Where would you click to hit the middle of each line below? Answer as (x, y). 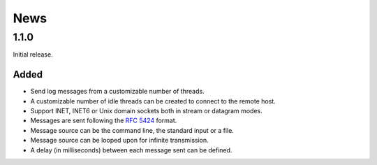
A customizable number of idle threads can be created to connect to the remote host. (153, 101)
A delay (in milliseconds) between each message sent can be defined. (131, 150)
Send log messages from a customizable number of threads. (118, 92)
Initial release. (33, 55)
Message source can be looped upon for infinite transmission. (119, 141)
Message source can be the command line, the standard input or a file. (132, 130)
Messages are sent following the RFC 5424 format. (104, 121)
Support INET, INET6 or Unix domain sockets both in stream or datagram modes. (147, 111)
